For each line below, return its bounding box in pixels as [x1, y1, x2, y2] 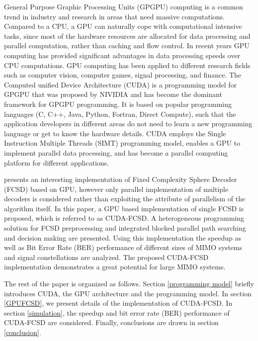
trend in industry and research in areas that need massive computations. [4, 11, 225, 21]
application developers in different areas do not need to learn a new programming [4, 118, 253, 129]
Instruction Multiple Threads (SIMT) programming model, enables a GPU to [4, 138, 241, 148]
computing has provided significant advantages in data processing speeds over [4, 50, 241, 60]
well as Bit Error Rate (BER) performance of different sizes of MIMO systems [4, 242, 242, 253]
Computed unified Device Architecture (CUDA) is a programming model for [4, 79, 237, 89]
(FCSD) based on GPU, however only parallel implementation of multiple [4, 183, 229, 194]
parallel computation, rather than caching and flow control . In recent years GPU [4, 40, 250, 51]
